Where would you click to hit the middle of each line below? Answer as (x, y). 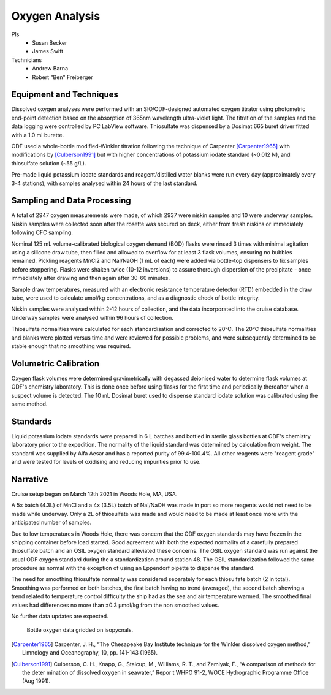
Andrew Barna (50, 69)
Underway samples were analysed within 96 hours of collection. (93, 317)
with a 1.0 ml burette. (38, 135)
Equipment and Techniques (65, 95)
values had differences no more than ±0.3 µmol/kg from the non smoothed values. (115, 605)
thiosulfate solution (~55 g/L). (49, 163)
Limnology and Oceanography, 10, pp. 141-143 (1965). (90, 653)
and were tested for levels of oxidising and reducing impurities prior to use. (106, 462)
